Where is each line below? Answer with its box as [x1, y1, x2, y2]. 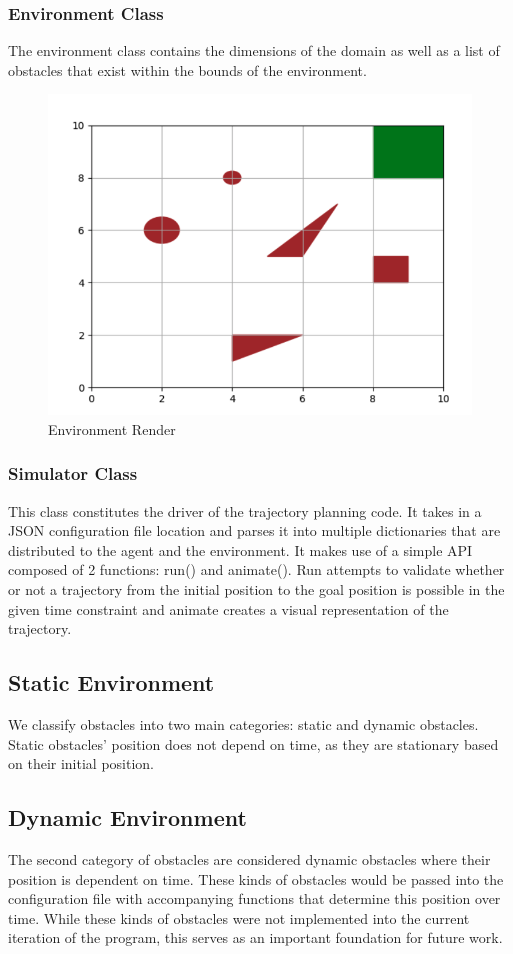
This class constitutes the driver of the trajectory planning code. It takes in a [8, 500, 482, 521]
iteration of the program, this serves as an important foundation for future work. [8, 927, 503, 948]
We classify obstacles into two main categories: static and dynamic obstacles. [8, 714, 479, 735]
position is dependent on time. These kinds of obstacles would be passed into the [8, 868, 504, 889]
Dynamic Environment [8, 802, 247, 833]
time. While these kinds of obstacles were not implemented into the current [8, 907, 470, 928]
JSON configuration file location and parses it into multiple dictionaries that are [8, 520, 501, 541]
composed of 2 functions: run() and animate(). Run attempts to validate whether [8, 559, 505, 580]
